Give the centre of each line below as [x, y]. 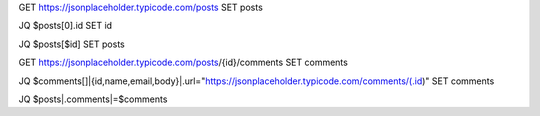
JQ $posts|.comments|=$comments [93, 99]
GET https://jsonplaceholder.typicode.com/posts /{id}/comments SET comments [183, 62]
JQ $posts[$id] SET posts [71, 44]
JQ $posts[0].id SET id [65, 26]
